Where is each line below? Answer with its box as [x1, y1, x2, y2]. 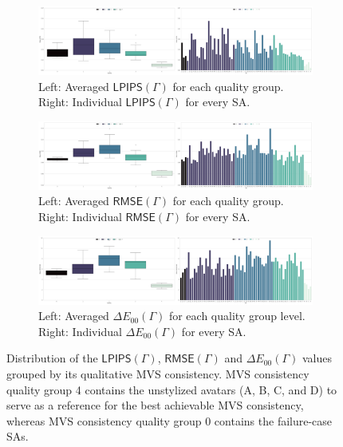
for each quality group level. [168, 307, 306, 324]
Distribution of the [6, 350, 98, 366]
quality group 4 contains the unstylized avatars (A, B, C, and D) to [6, 381, 337, 398]
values [302, 350, 333, 366]
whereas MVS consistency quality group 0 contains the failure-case [6, 412, 333, 429]
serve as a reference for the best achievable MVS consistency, [6, 397, 304, 413]
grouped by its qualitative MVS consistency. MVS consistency [6, 365, 309, 382]
